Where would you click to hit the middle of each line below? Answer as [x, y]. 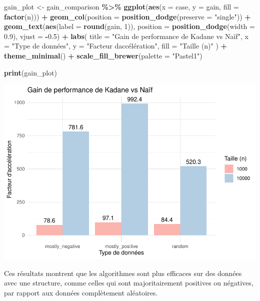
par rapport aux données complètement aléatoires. [81, 292]
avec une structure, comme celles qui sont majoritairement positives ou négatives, [129, 283]
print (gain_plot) [31, 72]
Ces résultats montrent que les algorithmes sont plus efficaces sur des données [123, 273]
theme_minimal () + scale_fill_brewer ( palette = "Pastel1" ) [103, 55]
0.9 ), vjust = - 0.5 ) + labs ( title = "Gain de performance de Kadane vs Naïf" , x [126, 36]
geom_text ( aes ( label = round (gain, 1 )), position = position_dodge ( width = [129, 26]
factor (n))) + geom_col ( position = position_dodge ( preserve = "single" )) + [127, 16]
